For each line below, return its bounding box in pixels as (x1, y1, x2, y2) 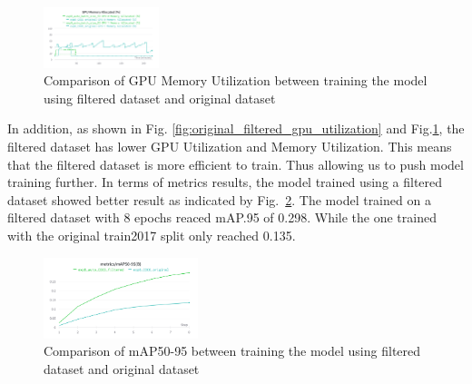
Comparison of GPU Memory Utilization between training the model (44, 71, 428, 90)
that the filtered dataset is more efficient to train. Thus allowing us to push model (7, 154, 464, 173)
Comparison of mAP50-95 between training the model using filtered (44, 341, 421, 360)
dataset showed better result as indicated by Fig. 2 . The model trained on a (7, 190, 431, 209)
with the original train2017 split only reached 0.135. (7, 226, 296, 245)
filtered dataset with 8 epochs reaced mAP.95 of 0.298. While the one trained (7, 208, 437, 227)
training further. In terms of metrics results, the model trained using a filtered (7, 172, 443, 192)
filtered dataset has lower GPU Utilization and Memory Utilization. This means (7, 137, 452, 156)
